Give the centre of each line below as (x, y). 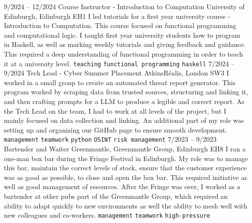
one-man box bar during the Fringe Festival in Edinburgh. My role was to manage (126, 158)
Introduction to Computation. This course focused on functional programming (120, 25)
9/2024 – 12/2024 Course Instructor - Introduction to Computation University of (124, 6)
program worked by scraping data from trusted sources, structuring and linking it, (126, 92)
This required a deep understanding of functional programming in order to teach (124, 53)
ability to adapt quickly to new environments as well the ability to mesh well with (126, 205)
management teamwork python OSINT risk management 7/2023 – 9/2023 (110, 139)
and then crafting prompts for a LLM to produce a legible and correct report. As (124, 101)
